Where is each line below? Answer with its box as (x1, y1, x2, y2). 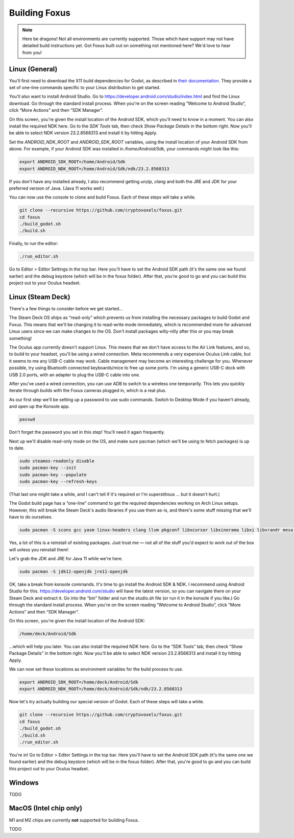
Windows (9, 778, 39, 787)
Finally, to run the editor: (9, 241, 58, 246)
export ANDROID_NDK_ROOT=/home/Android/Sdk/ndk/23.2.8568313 (19, 166, 170, 172)
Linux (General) (9, 65, 58, 73)
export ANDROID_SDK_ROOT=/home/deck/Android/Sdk (19, 679, 139, 685)
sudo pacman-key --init (19, 465, 77, 470)
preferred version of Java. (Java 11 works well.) (9, 185, 105, 191)
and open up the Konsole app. (9, 403, 70, 409)
